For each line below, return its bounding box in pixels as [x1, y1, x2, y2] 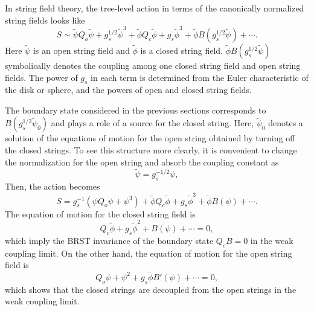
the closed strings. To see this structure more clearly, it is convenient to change [5, 144, 297, 156]
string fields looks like [5, 13, 85, 26]
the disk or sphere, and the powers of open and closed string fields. [5, 83, 252, 96]
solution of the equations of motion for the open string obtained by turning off [5, 132, 295, 144]
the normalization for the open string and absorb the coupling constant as [5, 155, 279, 168]
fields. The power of [5, 71, 78, 83]
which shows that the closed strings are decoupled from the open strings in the [5, 283, 296, 295]
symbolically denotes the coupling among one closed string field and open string [5, 59, 301, 71]
